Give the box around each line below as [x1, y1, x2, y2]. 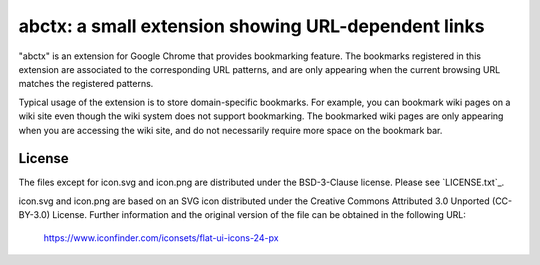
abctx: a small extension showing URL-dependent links [18, 15, 485, 37]
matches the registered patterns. [18, 78, 154, 90]
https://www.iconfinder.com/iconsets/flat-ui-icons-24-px [43, 231, 279, 244]
